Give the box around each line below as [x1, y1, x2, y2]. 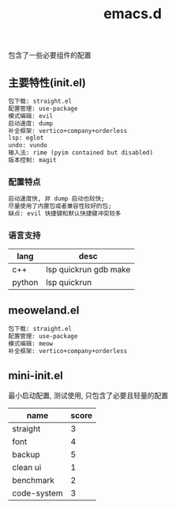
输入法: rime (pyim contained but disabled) [8, 149, 154, 157]
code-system [12, 488, 63, 499]
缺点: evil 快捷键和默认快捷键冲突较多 [8, 209, 122, 218]
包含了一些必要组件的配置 [8, 51, 92, 60]
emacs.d [103, 5, 162, 23]
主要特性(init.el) [8, 76, 87, 89]
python [12, 277, 39, 288]
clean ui [12, 462, 42, 473]
